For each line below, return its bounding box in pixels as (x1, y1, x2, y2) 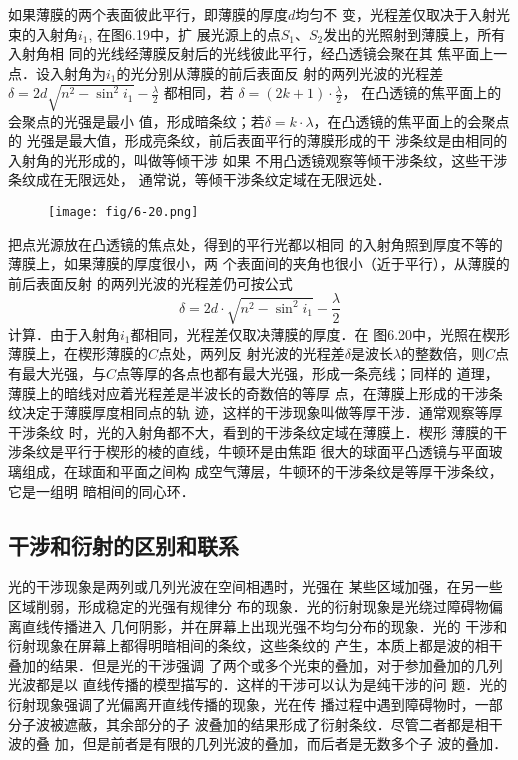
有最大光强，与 (8, 363, 106, 383)
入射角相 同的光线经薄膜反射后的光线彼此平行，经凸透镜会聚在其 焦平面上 (8, 43, 494, 64)
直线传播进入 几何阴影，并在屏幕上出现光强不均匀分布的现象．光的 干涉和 (21, 615, 508, 636)
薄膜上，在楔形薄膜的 (8, 343, 148, 364)
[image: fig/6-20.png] (48, 205, 199, 220)
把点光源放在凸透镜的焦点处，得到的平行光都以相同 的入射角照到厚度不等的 (8, 233, 503, 254)
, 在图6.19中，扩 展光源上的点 (88, 23, 281, 44)
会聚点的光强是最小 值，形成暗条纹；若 (8, 110, 265, 131)
